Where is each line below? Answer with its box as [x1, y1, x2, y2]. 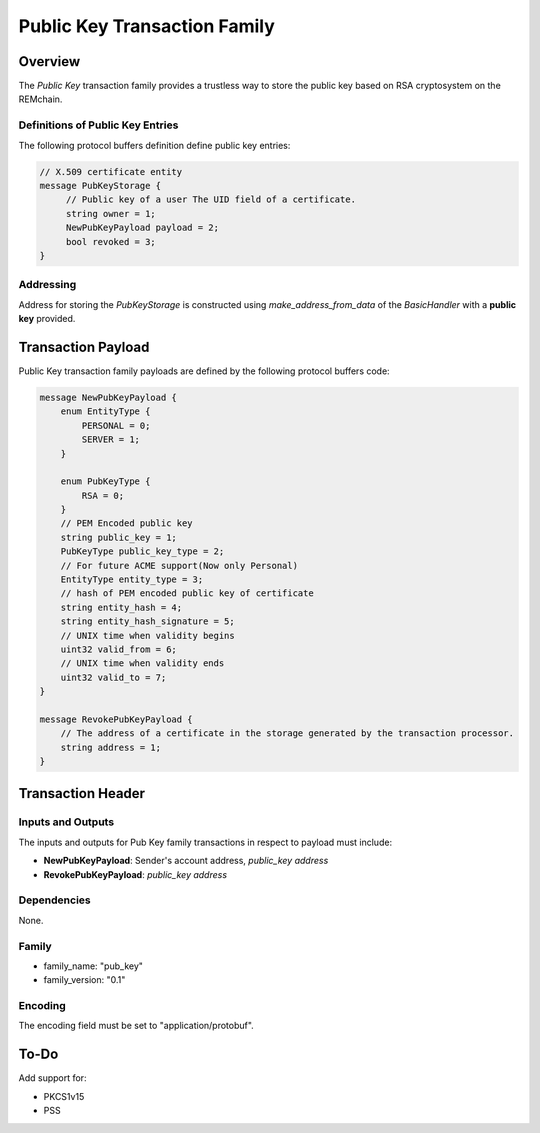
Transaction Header [18, 785, 145, 802]
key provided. [18, 313, 76, 325]
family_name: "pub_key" [43, 960, 144, 972]
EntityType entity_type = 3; [60, 574, 204, 585]
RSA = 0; [81, 490, 125, 501]
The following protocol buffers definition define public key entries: [18, 139, 291, 151]
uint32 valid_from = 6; [60, 643, 177, 655]
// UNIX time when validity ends [60, 658, 225, 669]
